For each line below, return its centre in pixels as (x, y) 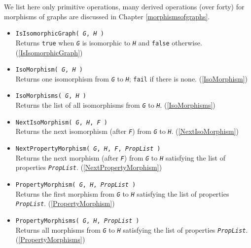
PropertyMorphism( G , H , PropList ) (76, 185)
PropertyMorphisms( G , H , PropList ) (77, 221)
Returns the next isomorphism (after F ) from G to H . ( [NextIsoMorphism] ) (127, 131)
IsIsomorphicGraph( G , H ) (60, 34)
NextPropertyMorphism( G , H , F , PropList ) (88, 149)
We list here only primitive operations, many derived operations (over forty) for (124, 6)
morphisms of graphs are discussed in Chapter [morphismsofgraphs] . (107, 16)
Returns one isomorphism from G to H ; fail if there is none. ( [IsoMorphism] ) (131, 78)
